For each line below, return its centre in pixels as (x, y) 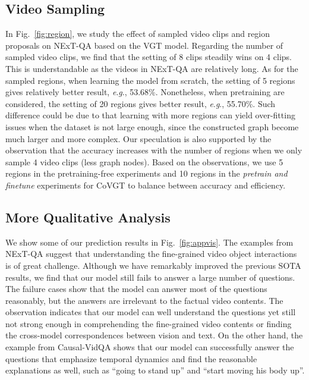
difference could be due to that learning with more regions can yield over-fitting (150, 115)
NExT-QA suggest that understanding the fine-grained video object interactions (151, 254)
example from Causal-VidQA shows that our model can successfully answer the (150, 347)
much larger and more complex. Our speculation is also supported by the (138, 138)
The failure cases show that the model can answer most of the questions (136, 289)
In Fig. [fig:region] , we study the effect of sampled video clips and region (138, 34)
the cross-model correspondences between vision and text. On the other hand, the (154, 335)
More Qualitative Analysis (88, 217)
